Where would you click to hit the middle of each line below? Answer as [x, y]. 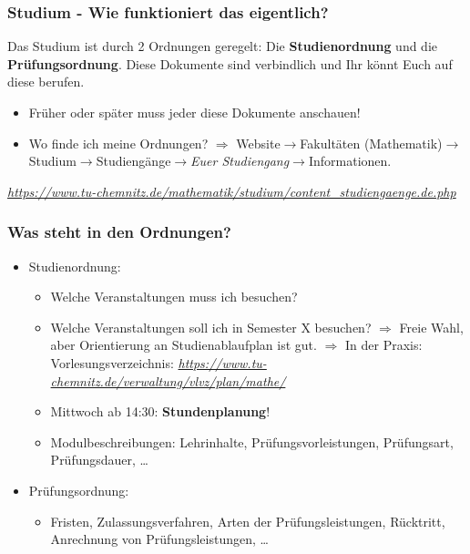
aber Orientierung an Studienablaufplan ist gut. [184, 345]
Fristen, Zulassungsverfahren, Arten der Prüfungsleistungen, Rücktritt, [248, 521]
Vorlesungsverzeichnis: [112, 362]
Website [258, 143]
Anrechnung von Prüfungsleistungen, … [159, 539]
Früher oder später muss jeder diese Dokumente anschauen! [194, 112]
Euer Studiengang [240, 161]
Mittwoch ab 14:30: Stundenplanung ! [160, 411]
